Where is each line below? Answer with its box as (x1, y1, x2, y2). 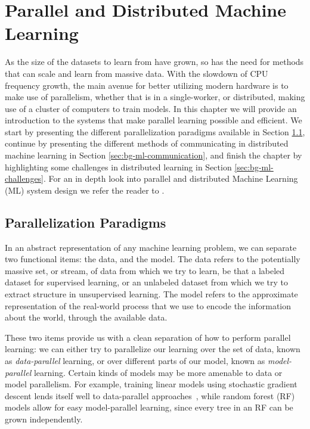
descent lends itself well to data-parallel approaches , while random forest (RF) (5, 389, 295, 402)
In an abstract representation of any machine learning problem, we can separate (5, 241, 297, 253)
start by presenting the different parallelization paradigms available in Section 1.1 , (5, 125, 305, 138)
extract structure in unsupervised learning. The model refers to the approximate (5, 288, 298, 300)
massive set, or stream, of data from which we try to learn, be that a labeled (5, 264, 285, 276)
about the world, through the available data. (5, 311, 168, 324)
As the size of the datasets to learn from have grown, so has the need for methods (5, 55, 304, 68)
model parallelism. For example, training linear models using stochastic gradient (5, 378, 297, 390)
